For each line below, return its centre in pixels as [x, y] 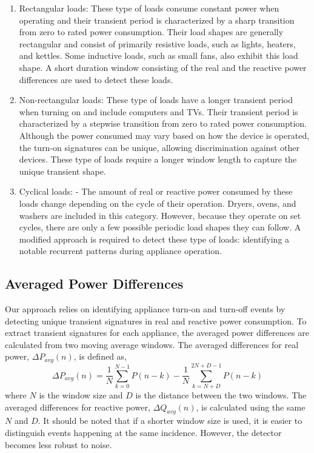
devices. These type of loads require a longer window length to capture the [158, 159]
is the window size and [81, 395]
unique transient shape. [62, 171]
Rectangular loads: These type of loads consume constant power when [149, 8]
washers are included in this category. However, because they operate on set [160, 215]
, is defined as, [100, 356]
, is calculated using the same [251, 407]
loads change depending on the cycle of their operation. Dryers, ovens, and [158, 203]
